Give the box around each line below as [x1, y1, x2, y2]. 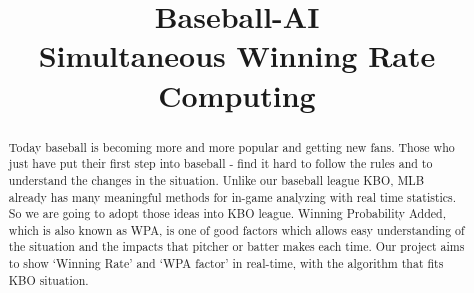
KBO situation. [8, 271, 89, 288]
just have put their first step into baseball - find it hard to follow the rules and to [8, 155, 433, 172]
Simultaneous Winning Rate [38, 35, 436, 76]
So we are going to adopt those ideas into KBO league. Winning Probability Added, [8, 205, 447, 222]
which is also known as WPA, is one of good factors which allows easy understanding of [8, 221, 465, 238]
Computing [158, 74, 316, 115]
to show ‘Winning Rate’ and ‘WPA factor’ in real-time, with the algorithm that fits [8, 255, 444, 272]
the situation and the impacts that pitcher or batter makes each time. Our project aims [8, 238, 465, 255]
